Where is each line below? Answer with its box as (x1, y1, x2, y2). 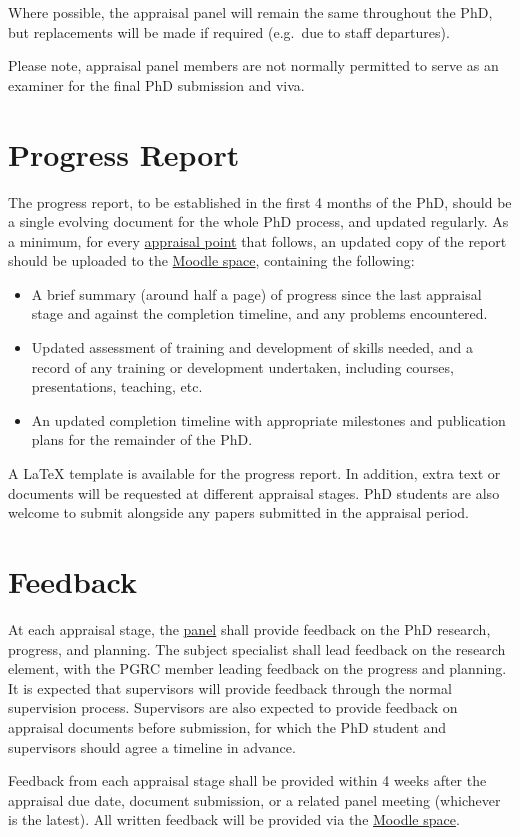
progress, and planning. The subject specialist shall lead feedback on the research (8, 638, 506, 659)
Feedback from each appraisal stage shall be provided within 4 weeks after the (8, 770, 487, 791)
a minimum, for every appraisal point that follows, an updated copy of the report (8, 230, 507, 251)
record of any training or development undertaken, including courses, (31, 356, 454, 377)
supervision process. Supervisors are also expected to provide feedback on (8, 697, 458, 718)
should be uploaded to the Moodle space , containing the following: (8, 250, 415, 271)
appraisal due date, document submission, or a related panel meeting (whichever (8, 789, 501, 810)
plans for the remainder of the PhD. (31, 429, 253, 450)
